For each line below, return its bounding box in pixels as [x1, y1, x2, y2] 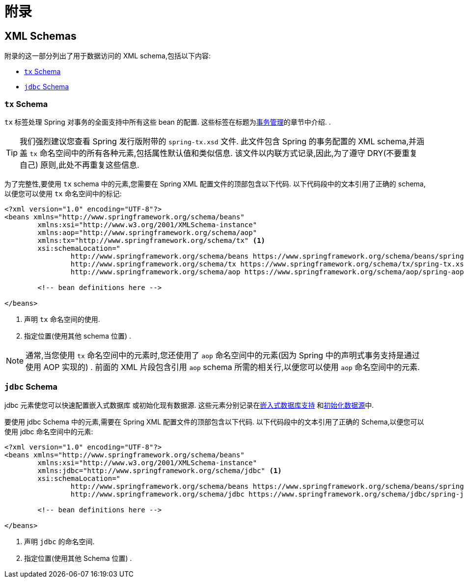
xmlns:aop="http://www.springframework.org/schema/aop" [37, 228, 257, 237]
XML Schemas [4, 29, 77, 42]
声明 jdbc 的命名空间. [24, 537, 95, 546]
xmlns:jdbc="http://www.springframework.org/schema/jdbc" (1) [37, 466, 282, 475]
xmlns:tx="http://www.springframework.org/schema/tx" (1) [37, 236, 266, 244]
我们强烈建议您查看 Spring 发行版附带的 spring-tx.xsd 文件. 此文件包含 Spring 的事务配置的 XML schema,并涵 [20, 136, 425, 146]
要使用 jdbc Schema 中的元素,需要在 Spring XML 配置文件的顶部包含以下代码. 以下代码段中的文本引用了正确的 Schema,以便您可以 [4, 417, 424, 426]
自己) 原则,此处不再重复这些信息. [20, 159, 139, 170]
